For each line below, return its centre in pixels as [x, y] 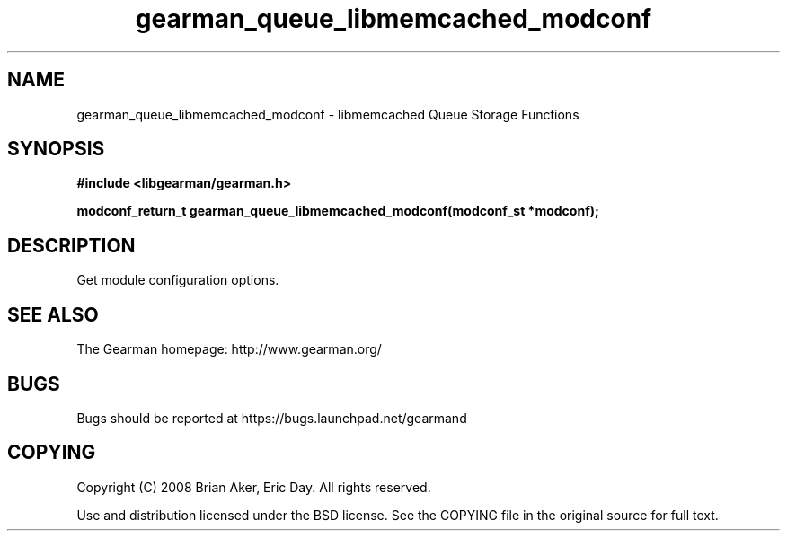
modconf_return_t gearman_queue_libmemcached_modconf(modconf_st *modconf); [338, 211]
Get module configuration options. [178, 280]
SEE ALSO [53, 314]
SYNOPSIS [56, 149]
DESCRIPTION [71, 245]
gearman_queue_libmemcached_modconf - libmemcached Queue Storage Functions [328, 114]
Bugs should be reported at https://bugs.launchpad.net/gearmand [272, 418]
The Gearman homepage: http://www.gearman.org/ [229, 349]
